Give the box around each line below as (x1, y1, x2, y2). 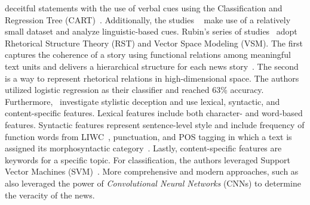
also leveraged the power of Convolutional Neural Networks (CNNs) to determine (5, 176, 301, 189)
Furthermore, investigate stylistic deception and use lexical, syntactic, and (5, 95, 280, 107)
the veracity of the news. (5, 188, 95, 201)
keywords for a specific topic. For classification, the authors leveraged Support (5, 153, 291, 166)
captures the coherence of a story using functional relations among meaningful (5, 48, 291, 61)
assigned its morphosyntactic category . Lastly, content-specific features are (5, 142, 282, 154)
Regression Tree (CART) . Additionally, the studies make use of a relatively (5, 13, 291, 26)
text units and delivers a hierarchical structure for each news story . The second (5, 60, 299, 72)
